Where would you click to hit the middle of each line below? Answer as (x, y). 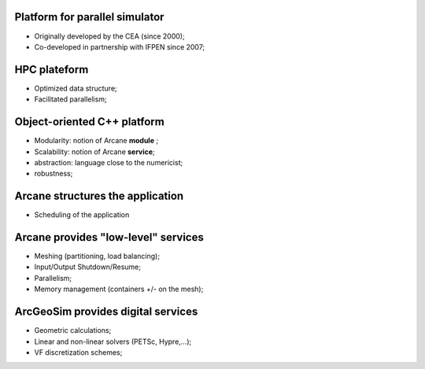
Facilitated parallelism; (70, 99)
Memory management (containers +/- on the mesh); (119, 289)
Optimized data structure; (76, 88)
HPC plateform (52, 70)
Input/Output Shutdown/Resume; (88, 267)
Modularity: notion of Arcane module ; (96, 141)
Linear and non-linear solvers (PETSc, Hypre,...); (113, 341)
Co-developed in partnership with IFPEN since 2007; (120, 46)
